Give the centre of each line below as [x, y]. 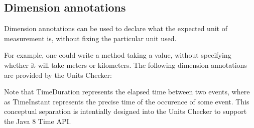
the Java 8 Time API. [38, 121]
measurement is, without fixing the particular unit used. [90, 38]
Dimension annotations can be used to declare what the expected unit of [116, 28]
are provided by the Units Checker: [58, 75]
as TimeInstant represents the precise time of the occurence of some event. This [127, 101]
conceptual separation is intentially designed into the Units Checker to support [125, 111]
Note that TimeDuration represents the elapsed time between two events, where [127, 92]
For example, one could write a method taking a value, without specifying [118, 55]
